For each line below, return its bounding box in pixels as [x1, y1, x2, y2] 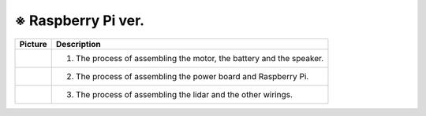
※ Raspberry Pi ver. [14, 12, 145, 29]
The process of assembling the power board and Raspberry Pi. [75, 71, 309, 82]
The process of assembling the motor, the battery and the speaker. [75, 53, 324, 63]
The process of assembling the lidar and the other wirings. [75, 89, 293, 100]
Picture [19, 38, 47, 49]
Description [55, 38, 102, 49]
